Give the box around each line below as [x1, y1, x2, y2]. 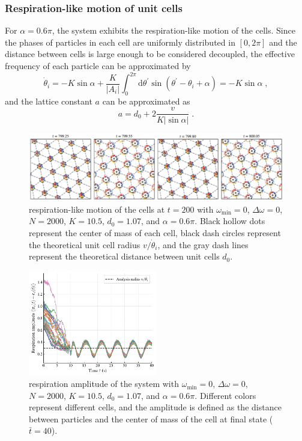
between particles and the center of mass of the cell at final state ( [29, 412, 273, 425]
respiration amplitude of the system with [29, 377, 179, 390]
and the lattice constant [5, 94, 92, 107]
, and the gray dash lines [157, 238, 249, 251]
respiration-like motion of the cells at [29, 202, 165, 215]
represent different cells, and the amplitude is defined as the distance [29, 401, 282, 413]
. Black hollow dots [195, 214, 265, 227]
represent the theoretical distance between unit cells [29, 250, 220, 263]
